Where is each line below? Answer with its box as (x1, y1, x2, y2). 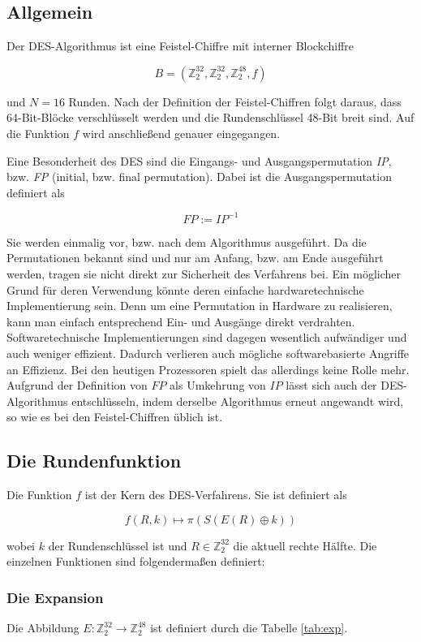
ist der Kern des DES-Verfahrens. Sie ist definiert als (84, 486, 347, 503)
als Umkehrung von (170, 377, 266, 394)
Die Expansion (6, 587, 104, 607)
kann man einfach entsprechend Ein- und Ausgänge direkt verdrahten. (6, 312, 355, 330)
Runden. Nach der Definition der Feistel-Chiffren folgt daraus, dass (68, 93, 402, 110)
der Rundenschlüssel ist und (48, 536, 187, 554)
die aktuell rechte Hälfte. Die (233, 536, 377, 554)
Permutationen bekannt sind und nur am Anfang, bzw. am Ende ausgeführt (6, 249, 384, 266)
